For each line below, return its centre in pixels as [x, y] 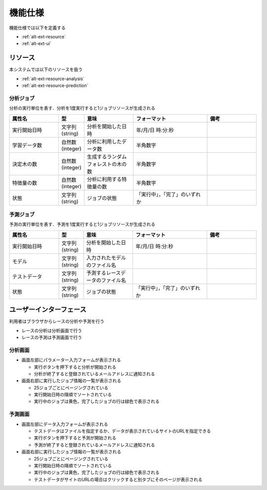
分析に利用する [104, 179]
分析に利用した [104, 141]
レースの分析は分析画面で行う [52, 330]
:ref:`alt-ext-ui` [36, 44]
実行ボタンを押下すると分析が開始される [75, 367]
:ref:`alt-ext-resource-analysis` [53, 79]
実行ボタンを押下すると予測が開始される [75, 438]
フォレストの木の [107, 164]
